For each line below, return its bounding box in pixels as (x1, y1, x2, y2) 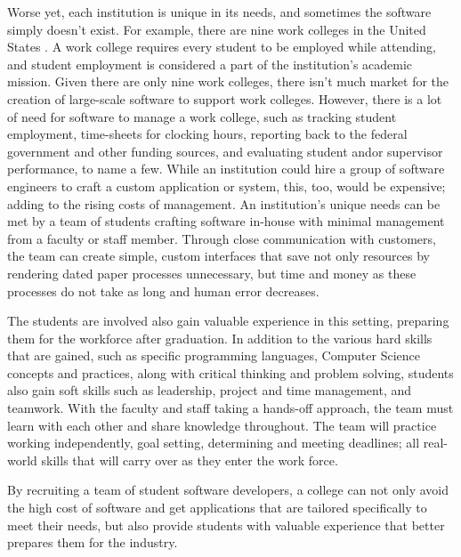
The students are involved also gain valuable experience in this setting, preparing (7, 311, 449, 330)
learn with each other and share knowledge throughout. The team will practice (7, 416, 437, 434)
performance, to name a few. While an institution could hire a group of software (7, 159, 445, 178)
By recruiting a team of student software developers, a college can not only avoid (7, 480, 449, 499)
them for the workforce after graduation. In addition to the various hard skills (7, 328, 433, 347)
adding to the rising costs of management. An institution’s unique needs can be (7, 194, 441, 213)
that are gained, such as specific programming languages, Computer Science (7, 346, 421, 365)
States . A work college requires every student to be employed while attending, (7, 37, 436, 56)
